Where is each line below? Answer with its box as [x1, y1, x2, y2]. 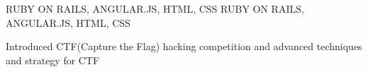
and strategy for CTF [6, 52, 100, 67]
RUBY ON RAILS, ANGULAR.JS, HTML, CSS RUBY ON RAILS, [6, 1, 304, 16]
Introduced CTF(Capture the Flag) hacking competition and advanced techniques [6, 39, 362, 54]
